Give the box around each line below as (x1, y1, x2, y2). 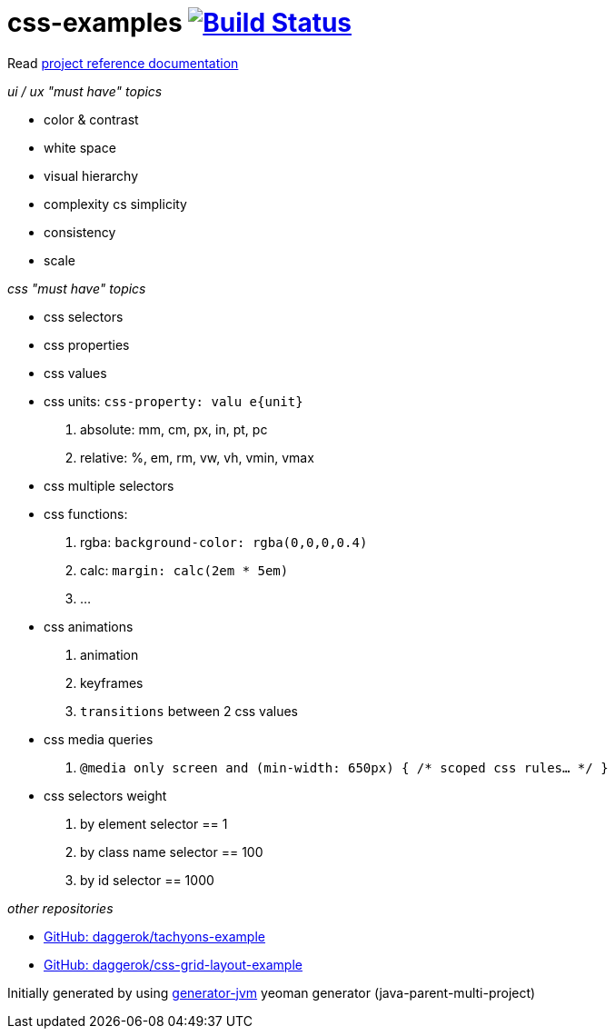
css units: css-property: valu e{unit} (44, 393, 303, 409)
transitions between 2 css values (80, 702, 298, 719)
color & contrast (44, 111, 139, 127)
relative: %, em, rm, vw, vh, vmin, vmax (80, 449, 314, 465)
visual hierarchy (44, 167, 139, 184)
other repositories (7, 900, 114, 916)
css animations (44, 618, 134, 634)
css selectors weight (44, 787, 167, 803)
